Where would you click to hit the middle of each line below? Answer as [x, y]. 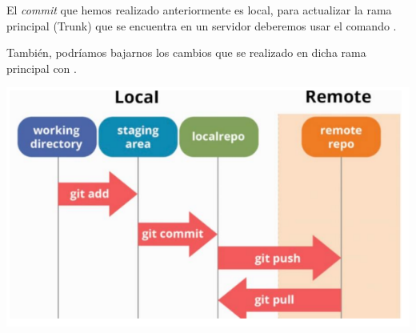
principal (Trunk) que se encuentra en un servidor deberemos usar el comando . [202, 25]
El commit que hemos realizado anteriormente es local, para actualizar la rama [199, 10]
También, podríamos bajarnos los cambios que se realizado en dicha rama [186, 52]
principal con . [42, 68]
